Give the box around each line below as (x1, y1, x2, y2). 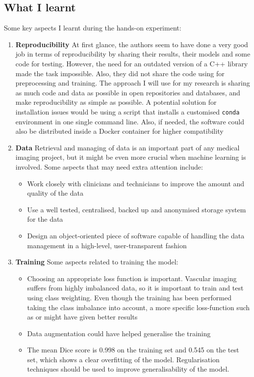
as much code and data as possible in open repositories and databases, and (15, 87, 240, 97)
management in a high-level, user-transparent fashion (27, 240, 187, 250)
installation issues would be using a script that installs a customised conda (15, 106, 240, 116)
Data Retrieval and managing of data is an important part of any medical (15, 142, 240, 152)
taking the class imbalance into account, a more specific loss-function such (27, 302, 250, 312)
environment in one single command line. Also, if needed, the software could (15, 116, 244, 126)
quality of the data (27, 188, 83, 198)
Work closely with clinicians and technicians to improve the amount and (27, 178, 245, 188)
